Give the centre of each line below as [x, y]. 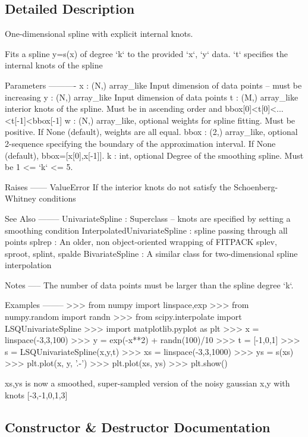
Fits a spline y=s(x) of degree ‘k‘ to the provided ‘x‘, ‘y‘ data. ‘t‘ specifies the [146, 53]
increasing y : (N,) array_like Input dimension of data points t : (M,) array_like [152, 97]
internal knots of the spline [54, 65]
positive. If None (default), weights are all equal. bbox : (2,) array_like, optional [151, 132]
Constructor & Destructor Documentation [138, 427]
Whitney [21, 198]
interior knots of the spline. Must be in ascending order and [114, 109]
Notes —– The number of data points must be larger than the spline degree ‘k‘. [149, 284]
